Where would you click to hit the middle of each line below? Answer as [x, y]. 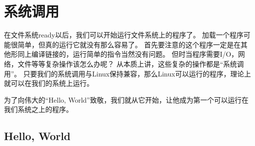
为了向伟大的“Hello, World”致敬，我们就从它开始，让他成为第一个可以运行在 [126, 99]
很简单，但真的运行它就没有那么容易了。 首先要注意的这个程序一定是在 [126, 44]
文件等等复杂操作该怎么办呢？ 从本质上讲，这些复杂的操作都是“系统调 [131, 63]
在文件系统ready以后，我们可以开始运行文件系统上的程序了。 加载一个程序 [124, 35]
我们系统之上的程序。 [38, 109]
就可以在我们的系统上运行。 [49, 83]
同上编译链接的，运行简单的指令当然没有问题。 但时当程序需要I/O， [128, 54]
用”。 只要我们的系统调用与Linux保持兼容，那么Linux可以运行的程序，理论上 [127, 73]
